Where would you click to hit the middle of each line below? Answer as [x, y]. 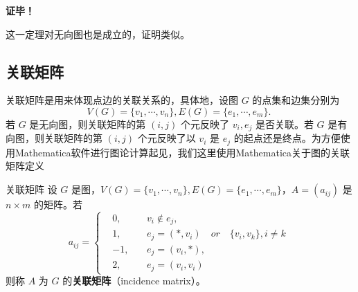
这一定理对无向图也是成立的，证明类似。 [98, 34]
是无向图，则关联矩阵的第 [88, 124]
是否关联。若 [284, 124]
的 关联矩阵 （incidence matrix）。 [134, 281]
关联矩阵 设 [32, 189]
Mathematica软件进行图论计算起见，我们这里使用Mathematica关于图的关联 [182, 152]
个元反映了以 [167, 138]
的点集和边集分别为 [296, 100]
